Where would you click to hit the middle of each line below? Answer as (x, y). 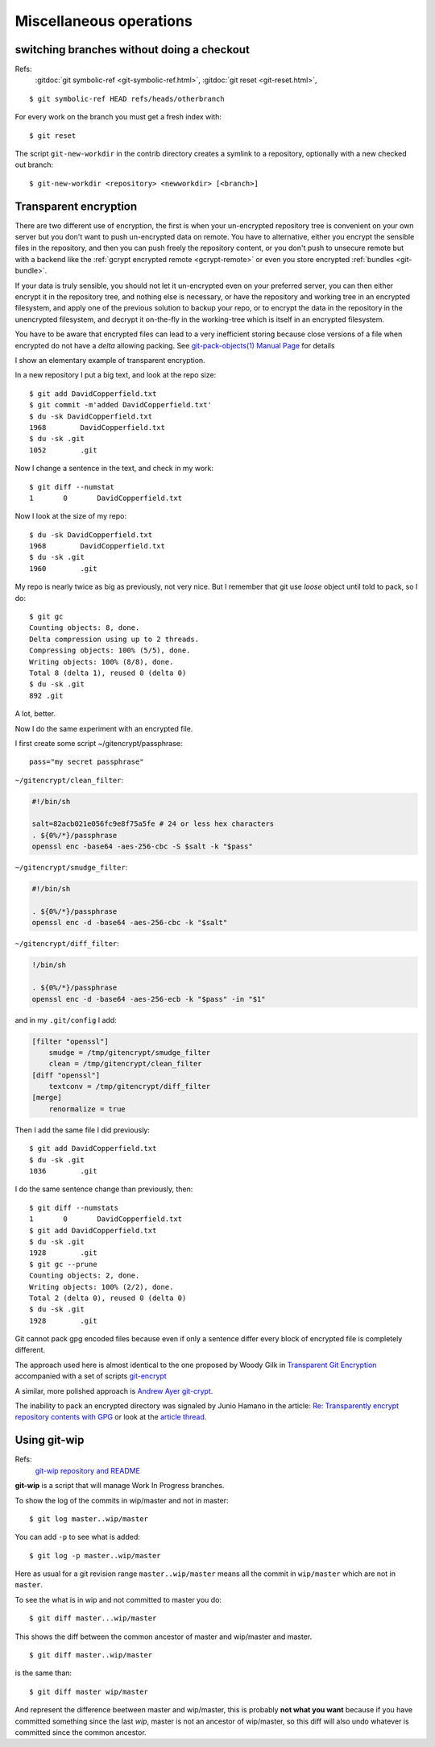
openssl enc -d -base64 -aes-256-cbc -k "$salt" (130, 923)
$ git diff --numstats (74, 1207)
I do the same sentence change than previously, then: (104, 1189)
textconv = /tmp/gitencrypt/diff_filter (130, 1086)
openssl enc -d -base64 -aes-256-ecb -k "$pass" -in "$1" (149, 999)
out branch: (34, 165)
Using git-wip (50, 1440)
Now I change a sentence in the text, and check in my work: (114, 469)
